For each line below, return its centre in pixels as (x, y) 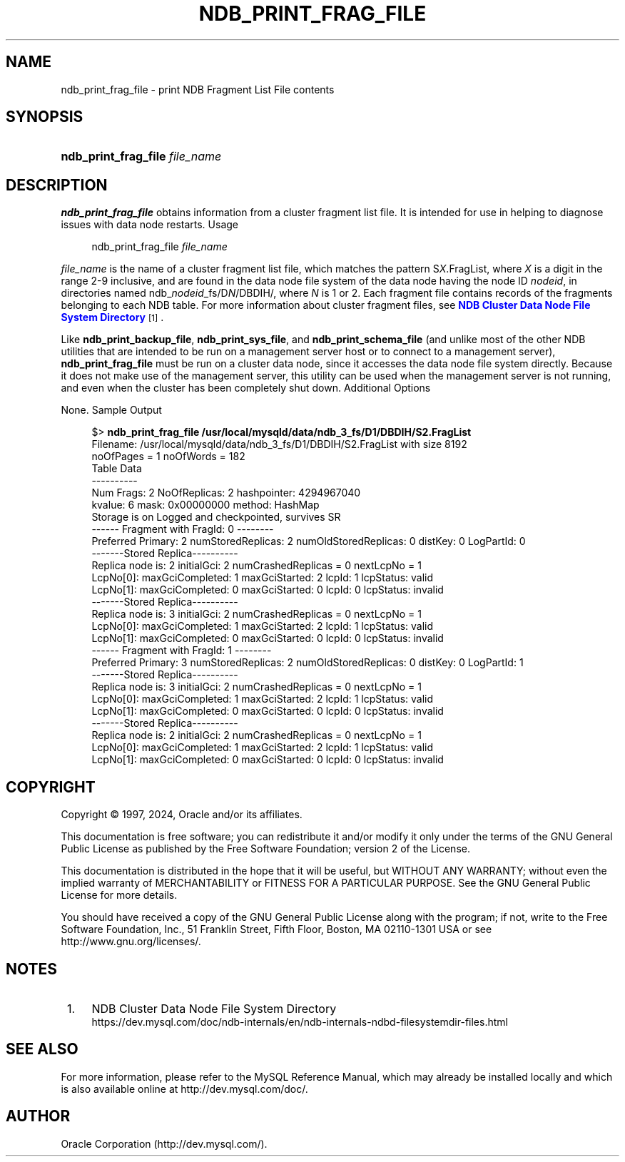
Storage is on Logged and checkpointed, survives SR (216, 517)
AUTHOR (38, 1116)
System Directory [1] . (112, 317)
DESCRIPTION (57, 185)
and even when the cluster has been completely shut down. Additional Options (246, 388)
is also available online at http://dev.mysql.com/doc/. (184, 1089)
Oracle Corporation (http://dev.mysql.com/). (164, 1143)
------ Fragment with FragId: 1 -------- (182, 651)
